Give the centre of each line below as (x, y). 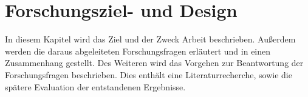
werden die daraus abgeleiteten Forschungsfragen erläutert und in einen (138, 51)
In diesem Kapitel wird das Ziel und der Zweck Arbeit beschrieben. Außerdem (150, 39)
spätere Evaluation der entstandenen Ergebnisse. (95, 86)
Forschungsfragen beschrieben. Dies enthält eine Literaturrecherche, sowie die (149, 74)
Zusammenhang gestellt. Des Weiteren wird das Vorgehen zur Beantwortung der (154, 63)
